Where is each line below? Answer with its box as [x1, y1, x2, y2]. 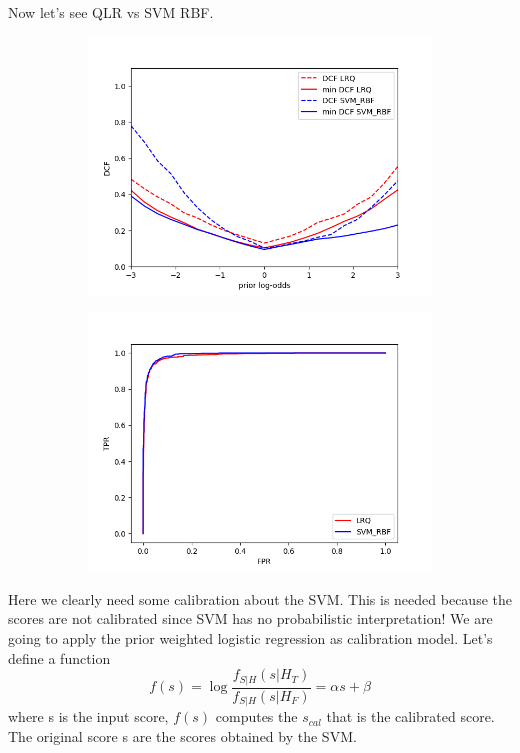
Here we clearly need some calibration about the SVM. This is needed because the [8, 588, 512, 609]
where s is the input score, [8, 706, 169, 727]
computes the [215, 706, 298, 727]
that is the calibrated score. [326, 706, 495, 727]
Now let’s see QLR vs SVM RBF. [8, 2, 214, 22]
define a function [8, 647, 111, 668]
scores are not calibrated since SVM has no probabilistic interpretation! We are [8, 608, 493, 629]
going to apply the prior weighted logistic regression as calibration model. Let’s [8, 627, 493, 648]
